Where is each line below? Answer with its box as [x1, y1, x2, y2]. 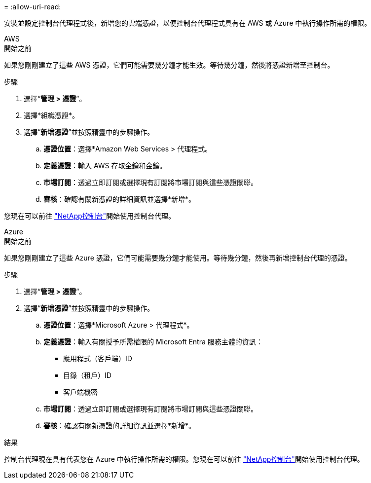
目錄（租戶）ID [63, 371, 111, 379]
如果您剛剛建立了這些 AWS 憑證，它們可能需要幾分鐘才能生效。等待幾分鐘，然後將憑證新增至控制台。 [4, 61, 334, 69]
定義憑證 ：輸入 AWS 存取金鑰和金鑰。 [43, 161, 167, 170]
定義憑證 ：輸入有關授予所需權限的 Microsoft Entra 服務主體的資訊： [43, 337, 263, 346]
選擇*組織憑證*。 [24, 111, 79, 119]
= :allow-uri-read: [4, 2, 61, 11]
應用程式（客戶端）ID [63, 354, 132, 363]
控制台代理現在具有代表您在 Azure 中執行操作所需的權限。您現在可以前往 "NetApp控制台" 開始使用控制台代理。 [4, 455, 364, 463]
